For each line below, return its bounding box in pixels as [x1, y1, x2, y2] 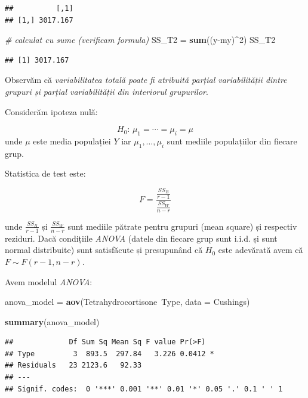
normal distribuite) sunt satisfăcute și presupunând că [5, 243, 203, 256]
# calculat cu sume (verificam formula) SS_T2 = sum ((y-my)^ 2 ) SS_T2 [5, 33, 276, 46]
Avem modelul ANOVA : [5, 275, 93, 288]
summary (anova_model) [5, 315, 100, 328]
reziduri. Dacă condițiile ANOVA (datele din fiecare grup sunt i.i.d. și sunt [5, 232, 278, 244]
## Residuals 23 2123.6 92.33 [5, 361, 142, 370]
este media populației [33, 134, 111, 147]
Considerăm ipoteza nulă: [5, 105, 98, 118]
